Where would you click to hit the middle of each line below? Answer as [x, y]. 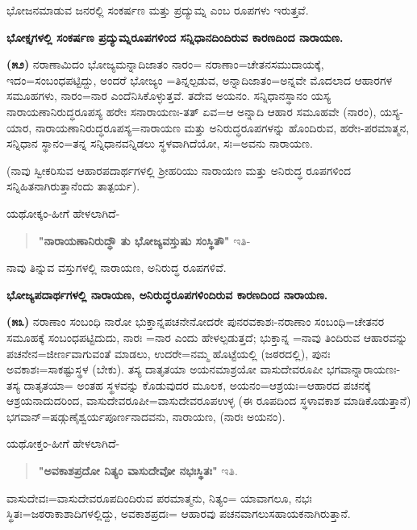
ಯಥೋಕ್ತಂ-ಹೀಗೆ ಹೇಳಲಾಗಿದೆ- [63, 443]
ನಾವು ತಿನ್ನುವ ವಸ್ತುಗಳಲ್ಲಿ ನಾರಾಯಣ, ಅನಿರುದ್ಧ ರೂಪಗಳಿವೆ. [117, 267]
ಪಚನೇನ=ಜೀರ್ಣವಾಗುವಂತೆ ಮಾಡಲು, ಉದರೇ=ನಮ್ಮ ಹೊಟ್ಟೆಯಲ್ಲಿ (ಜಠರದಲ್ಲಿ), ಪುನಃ [169, 353]
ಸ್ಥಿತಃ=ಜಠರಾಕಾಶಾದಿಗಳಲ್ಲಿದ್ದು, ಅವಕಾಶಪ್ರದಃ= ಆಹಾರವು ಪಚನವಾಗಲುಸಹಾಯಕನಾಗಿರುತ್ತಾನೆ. [179, 513]
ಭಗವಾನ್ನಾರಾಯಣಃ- [363, 369]
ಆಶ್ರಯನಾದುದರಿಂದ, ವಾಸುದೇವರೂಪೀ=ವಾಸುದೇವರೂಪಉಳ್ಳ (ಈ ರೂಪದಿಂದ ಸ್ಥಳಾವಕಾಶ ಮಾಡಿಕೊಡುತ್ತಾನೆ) [209, 401]
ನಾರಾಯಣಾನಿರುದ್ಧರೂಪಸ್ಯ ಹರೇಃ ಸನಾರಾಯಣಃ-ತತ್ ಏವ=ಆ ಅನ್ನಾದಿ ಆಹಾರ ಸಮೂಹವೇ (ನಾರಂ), [192, 111]
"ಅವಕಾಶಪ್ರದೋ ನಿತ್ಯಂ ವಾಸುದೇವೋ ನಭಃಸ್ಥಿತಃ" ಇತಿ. [138, 471]
